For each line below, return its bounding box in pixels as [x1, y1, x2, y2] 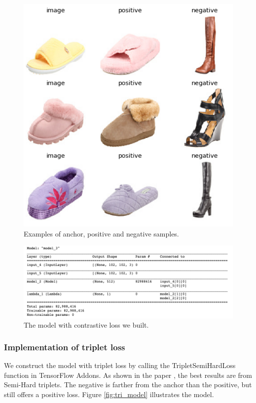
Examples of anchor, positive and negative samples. [24, 228, 179, 238]
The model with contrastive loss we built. [24, 320, 149, 330]
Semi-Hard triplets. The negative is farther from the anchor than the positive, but [4, 379, 252, 390]
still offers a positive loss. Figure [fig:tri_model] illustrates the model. [4, 389, 214, 399]
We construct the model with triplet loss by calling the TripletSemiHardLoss [4, 360, 236, 370]
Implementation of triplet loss [4, 340, 125, 353]
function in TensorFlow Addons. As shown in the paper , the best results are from [4, 369, 252, 380]
